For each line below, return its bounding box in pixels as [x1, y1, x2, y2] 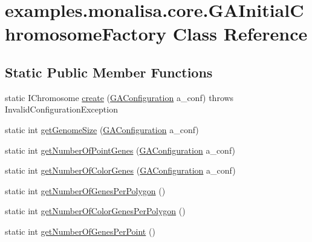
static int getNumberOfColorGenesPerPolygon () [5, 204, 186, 217]
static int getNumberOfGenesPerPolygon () [5, 184, 166, 197]
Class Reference [172, 21, 308, 46]
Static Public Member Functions [5, 62, 213, 81]
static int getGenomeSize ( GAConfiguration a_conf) [5, 123, 199, 136]
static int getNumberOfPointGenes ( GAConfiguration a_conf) [5, 143, 236, 156]
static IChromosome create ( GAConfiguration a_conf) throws [5, 91, 234, 103]
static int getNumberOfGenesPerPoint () [5, 224, 155, 237]
